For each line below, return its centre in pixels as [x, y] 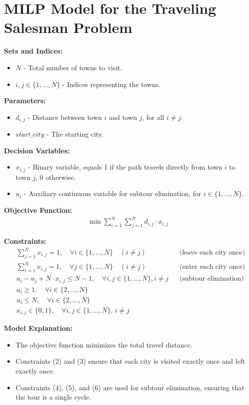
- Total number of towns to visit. [73, 67]
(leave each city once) [212, 253]
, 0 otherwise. [56, 177]
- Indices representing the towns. [111, 84]
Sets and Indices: [33, 51]
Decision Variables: [37, 150]
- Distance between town [65, 117]
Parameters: [25, 101]
